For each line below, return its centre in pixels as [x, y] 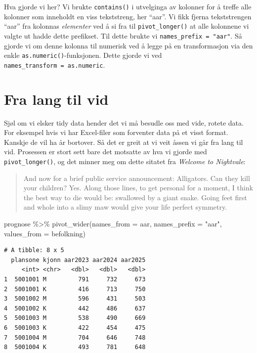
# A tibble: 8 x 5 [34, 250]
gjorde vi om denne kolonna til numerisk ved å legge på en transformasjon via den [128, 45]
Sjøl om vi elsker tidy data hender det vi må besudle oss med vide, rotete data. [124, 122]
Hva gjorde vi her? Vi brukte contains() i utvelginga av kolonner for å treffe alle [128, 6]
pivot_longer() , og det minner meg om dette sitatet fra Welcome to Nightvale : [125, 161]
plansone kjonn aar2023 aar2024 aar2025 [78, 260]
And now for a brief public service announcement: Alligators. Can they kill [137, 178]
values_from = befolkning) [45, 233]
